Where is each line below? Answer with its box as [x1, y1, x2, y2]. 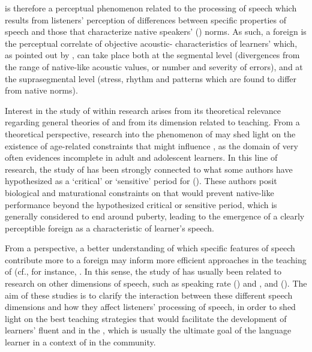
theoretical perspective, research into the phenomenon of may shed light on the [5, 127, 296, 140]
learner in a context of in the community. [5, 336, 156, 348]
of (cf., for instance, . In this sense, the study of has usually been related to [5, 265, 282, 278]
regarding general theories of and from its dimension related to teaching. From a [5, 116, 300, 128]
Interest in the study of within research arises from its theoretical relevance [5, 104, 281, 116]
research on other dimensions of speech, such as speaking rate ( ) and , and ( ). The [5, 277, 307, 290]
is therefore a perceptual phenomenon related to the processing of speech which [5, 2, 297, 14]
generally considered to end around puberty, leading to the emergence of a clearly [5, 210, 305, 222]
